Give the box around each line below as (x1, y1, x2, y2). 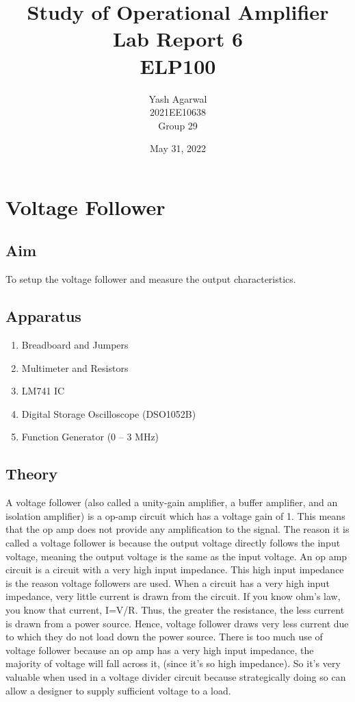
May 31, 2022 (149, 141, 207, 155)
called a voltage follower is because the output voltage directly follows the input (5, 536, 341, 550)
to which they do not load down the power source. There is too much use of (5, 629, 323, 644)
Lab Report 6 (112, 25, 244, 53)
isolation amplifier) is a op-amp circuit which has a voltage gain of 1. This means (5, 508, 345, 523)
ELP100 (140, 51, 216, 79)
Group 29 (158, 118, 198, 132)
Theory (5, 463, 58, 484)
